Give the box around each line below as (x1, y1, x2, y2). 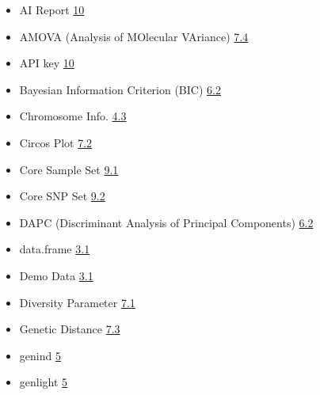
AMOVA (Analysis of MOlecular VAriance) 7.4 (19, 28, 249, 44)
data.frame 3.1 (19, 241, 90, 257)
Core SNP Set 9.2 (19, 188, 105, 204)
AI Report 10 (19, 2, 85, 17)
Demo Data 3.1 (19, 267, 93, 283)
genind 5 (19, 347, 61, 363)
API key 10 (19, 55, 74, 71)
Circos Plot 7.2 (19, 134, 93, 150)
